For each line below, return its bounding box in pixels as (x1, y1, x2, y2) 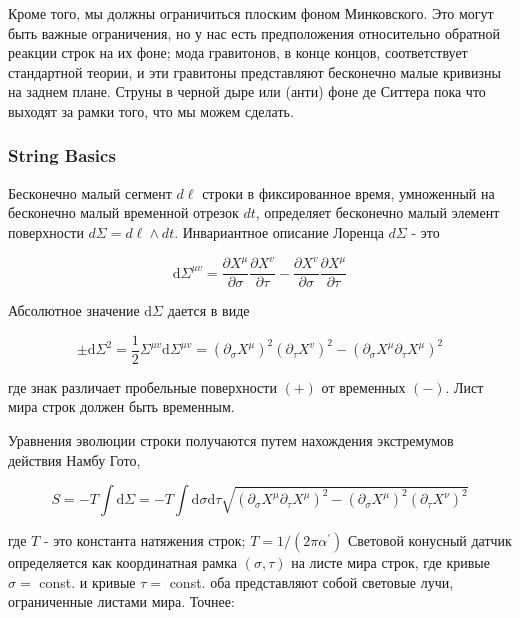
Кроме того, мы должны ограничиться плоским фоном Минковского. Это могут (8, 3, 494, 23)
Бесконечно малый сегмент (8, 182, 172, 203)
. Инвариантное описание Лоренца (174, 221, 384, 242)
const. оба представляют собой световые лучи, (169, 571, 454, 592)
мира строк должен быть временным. (8, 396, 235, 417)
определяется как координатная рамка (8, 552, 238, 573)
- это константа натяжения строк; (43, 530, 246, 551)
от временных (321, 376, 406, 397)
